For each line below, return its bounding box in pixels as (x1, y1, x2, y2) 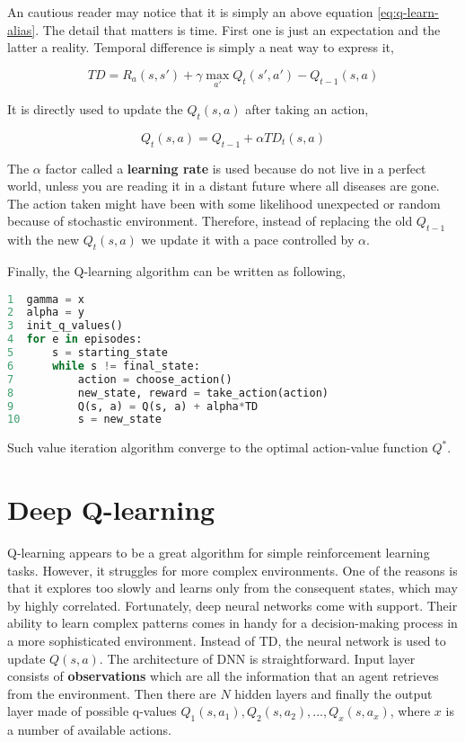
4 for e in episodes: (7, 333, 143, 346)
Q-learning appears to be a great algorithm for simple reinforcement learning (7, 543, 430, 562)
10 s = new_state (7, 413, 162, 426)
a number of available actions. (7, 720, 171, 739)
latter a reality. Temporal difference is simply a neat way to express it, (7, 38, 394, 57)
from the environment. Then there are (7, 684, 216, 702)
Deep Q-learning (7, 491, 215, 528)
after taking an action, (245, 100, 369, 118)
